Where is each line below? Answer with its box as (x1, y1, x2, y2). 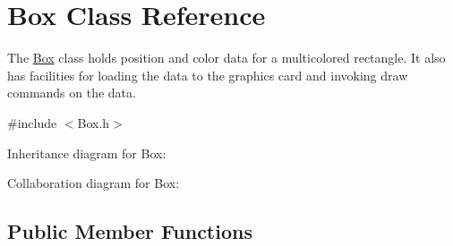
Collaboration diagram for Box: (7, 174, 180, 192)
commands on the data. (7, 83, 136, 102)
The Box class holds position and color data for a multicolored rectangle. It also (7, 48, 446, 67)
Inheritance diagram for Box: (7, 143, 167, 162)
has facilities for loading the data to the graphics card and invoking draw (7, 65, 408, 84)
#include (7, 113, 57, 131)
